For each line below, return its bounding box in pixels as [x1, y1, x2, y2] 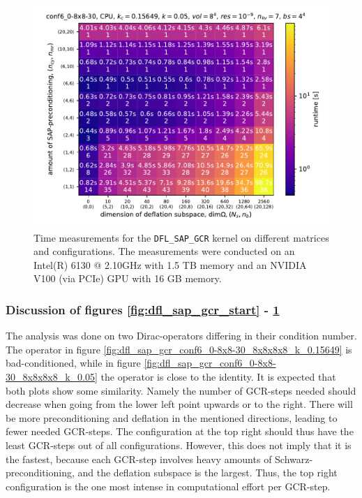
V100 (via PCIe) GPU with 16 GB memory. [33, 271, 222, 286]
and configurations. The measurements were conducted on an [33, 244, 295, 258]
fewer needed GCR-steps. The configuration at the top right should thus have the [6, 424, 354, 439]
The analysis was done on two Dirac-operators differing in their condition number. [6, 328, 357, 343]
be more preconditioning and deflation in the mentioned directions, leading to [6, 410, 338, 425]
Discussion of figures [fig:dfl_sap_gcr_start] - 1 [6, 300, 280, 318]
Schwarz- [275, 451, 313, 466]
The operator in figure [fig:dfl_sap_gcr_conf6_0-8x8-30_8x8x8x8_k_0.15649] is [6, 342, 352, 356]
